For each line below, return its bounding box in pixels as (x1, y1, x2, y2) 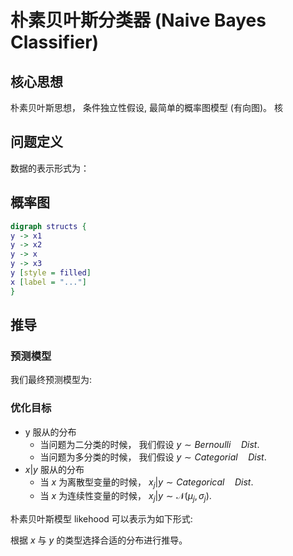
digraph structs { (10, 221, 87, 231)
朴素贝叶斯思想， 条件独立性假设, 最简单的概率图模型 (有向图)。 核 (10, 102, 283, 113)
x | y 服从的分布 (24, 463, 85, 475)
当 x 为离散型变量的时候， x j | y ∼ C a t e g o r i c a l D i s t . (39, 476, 254, 490)
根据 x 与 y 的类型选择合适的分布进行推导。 (10, 534, 188, 546)
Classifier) (10, 31, 100, 54)
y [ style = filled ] (10, 268, 92, 278)
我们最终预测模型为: (10, 374, 93, 386)
